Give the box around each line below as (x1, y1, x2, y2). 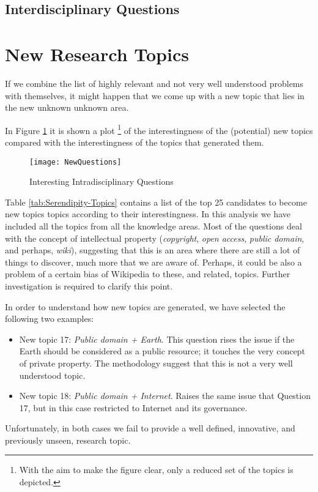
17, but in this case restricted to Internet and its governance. (19, 401, 248, 414)
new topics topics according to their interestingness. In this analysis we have (5, 207, 290, 220)
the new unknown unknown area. (5, 101, 129, 114)
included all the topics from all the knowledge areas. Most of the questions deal (5, 219, 302, 232)
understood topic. (19, 368, 86, 381)
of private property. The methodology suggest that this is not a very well (19, 356, 293, 369)
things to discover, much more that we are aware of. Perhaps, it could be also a (5, 255, 302, 268)
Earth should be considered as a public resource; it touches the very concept (19, 345, 305, 357)
